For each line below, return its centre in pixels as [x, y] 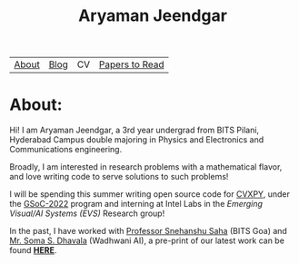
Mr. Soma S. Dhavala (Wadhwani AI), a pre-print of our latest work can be [147, 240]
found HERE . [33, 250]
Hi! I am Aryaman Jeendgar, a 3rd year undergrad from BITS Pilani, [135, 130]
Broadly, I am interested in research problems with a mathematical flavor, [146, 167]
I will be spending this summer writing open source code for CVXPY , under [150, 194]
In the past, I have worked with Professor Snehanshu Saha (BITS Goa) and [149, 231]
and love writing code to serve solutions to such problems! [119, 177]
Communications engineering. [66, 150]
